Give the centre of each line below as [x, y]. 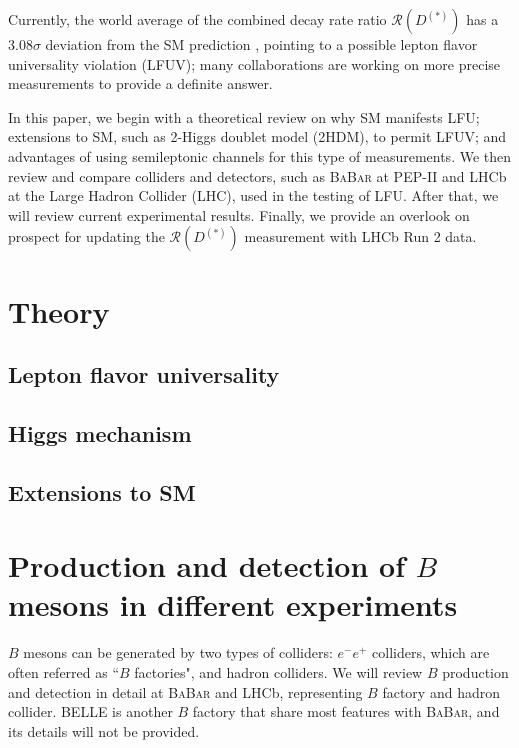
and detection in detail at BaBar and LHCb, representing [185, 691]
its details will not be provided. [104, 730]
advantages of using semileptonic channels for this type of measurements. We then [260, 155]
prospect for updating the [86, 236]
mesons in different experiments [233, 604]
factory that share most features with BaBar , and [346, 711]
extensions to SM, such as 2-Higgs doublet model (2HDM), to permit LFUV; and [257, 136]
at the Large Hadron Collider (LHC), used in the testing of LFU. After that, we [253, 195]
